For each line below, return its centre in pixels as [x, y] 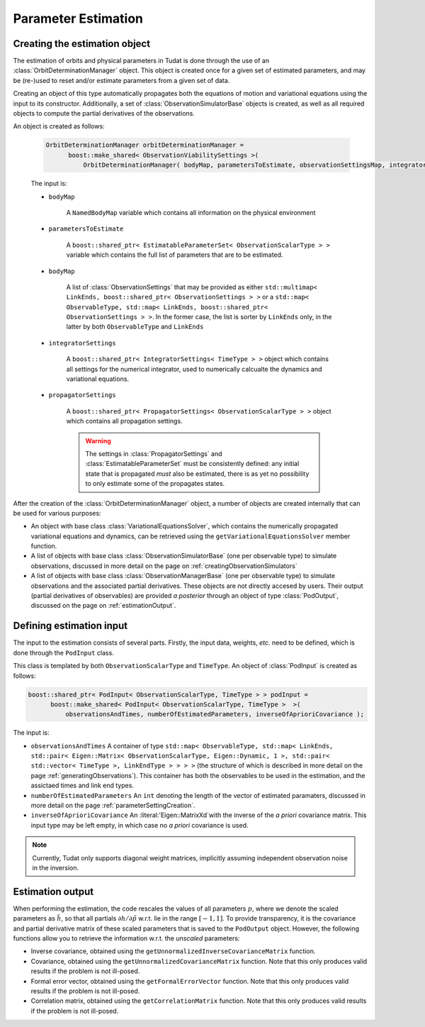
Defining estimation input [70, 626]
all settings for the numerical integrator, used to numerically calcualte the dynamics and [194, 369]
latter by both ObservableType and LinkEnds [135, 327]
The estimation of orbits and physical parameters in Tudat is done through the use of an [141, 61]
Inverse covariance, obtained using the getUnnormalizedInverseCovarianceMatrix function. [173, 951]
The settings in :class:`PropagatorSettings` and [154, 453]
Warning [98, 440]
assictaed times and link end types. [83, 785]
